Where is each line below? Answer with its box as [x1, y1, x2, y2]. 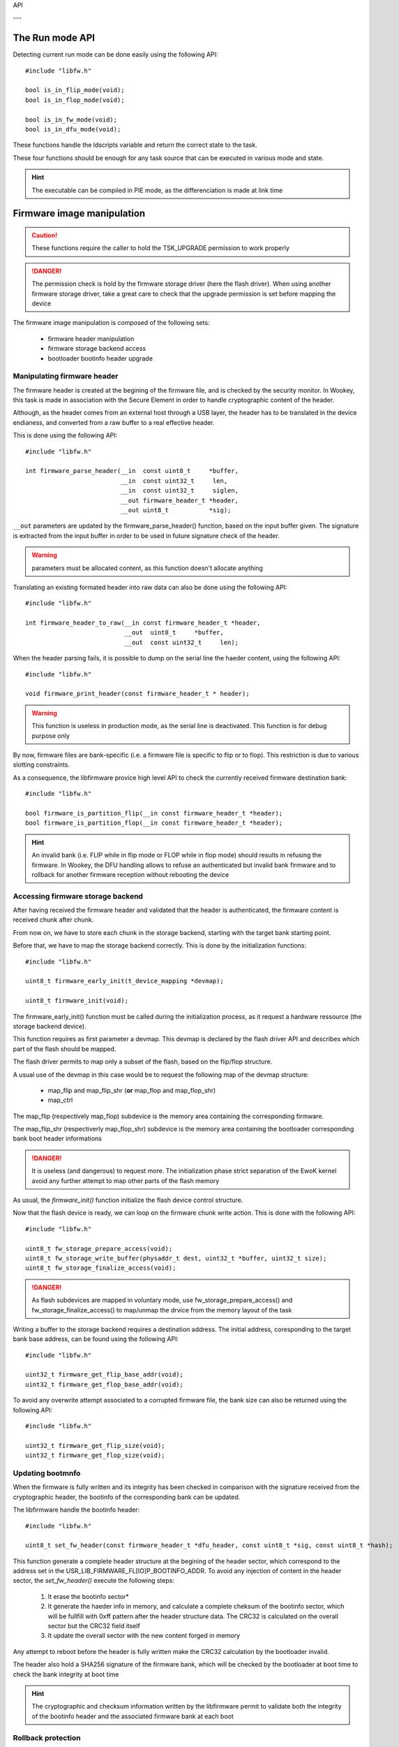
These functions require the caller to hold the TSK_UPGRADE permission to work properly [31, 244, 289, 252]
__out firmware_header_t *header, [121, 496, 239, 505]
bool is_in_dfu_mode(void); [25, 126, 121, 133]
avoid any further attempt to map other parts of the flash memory [31, 1176, 220, 1184]
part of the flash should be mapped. [13, 1045, 116, 1053]
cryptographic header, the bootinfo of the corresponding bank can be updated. [13, 1493, 241, 1501]
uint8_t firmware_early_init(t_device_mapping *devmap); [25, 977, 225, 985]
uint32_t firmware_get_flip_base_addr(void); [25, 1370, 184, 1379]
